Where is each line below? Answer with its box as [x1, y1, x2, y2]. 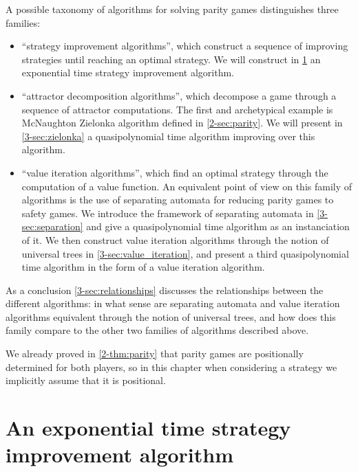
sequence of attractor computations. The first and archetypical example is [21, 102, 333, 116]
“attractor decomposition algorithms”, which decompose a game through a [21, 88, 337, 102]
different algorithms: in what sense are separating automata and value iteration [6, 296, 340, 311]
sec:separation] [21, 219, 83, 234]
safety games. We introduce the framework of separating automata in [21, 205, 314, 220]
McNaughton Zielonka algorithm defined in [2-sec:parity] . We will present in [21, 115, 343, 130]
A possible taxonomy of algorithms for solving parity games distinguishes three [6, 2, 339, 16]
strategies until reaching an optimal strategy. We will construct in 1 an [21, 52, 321, 66]
